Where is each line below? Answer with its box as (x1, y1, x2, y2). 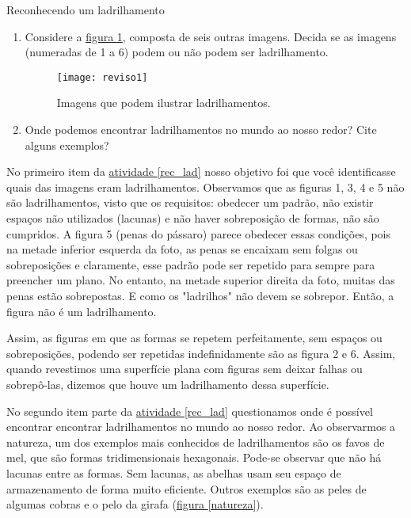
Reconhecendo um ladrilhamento (6, 2, 165, 17)
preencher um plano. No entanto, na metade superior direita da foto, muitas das (6, 272, 395, 288)
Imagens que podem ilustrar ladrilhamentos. (56, 94, 271, 111)
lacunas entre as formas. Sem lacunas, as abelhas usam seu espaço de (6, 464, 341, 481)
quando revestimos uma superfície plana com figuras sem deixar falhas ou (6, 360, 363, 377)
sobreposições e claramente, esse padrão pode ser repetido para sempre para (6, 256, 375, 272)
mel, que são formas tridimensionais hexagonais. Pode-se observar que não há (6, 449, 382, 466)
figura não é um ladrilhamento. (6, 303, 157, 319)
